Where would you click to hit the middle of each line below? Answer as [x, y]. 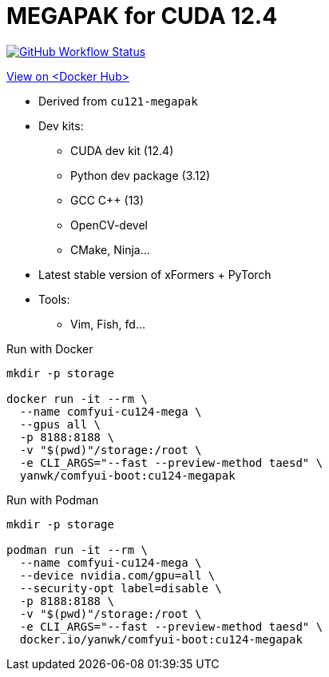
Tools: [54, 299]
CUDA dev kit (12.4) [122, 150]
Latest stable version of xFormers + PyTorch [155, 274]
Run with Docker [50, 348]
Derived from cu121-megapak [118, 101]
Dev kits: [61, 125]
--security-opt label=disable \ [121, 588]
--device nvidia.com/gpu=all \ [117, 575]
